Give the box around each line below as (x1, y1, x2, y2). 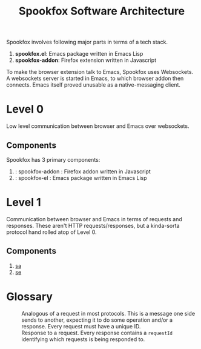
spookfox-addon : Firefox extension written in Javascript (15, 56, 156, 64)
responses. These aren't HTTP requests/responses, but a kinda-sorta (6, 222, 180, 229)
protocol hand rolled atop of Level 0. (6, 228, 97, 236)
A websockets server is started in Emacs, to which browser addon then (6, 75, 184, 82)
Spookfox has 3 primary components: (6, 156, 100, 163)
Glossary (6, 290, 53, 304)
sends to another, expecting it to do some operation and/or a (21, 316, 173, 324)
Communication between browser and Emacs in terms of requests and (6, 215, 183, 222)
